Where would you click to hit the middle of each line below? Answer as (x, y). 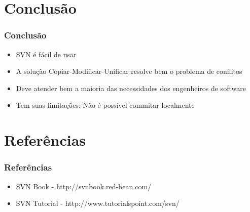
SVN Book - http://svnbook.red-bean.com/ (84, 186)
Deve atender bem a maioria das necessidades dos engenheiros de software (131, 88)
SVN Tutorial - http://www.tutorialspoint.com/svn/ (98, 203)
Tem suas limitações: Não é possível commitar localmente (105, 105)
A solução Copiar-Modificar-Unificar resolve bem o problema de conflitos (129, 71)
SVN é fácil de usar (46, 54)
